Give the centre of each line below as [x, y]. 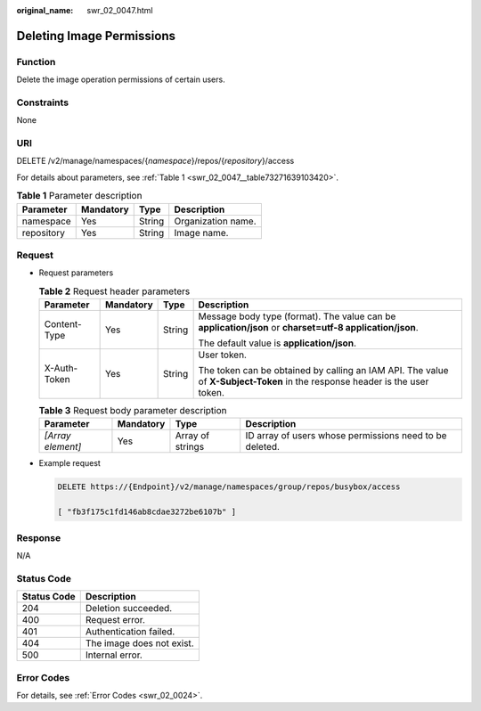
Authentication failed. [130, 632]
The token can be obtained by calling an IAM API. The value [323, 371]
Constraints [43, 102]
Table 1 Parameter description [79, 196]
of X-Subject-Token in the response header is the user [314, 381]
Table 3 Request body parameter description [133, 411]
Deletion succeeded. [129, 609]
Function [36, 61]
